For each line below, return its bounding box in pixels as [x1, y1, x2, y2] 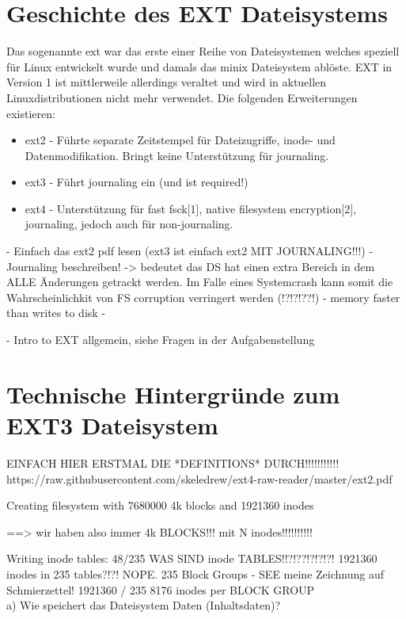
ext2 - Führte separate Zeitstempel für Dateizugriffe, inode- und [25, 132, 336, 148]
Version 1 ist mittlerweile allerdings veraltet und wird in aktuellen [6, 74, 327, 90]
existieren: [6, 105, 55, 121]
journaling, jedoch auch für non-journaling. [25, 216, 233, 232]
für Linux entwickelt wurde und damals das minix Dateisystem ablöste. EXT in [6, 58, 393, 75]
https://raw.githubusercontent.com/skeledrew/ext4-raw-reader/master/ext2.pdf [6, 470, 393, 487]
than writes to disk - [6, 304, 106, 321]
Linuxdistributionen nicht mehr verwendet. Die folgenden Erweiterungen [6, 89, 358, 105]
